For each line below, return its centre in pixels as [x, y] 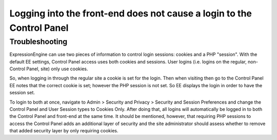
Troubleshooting [38, 42]
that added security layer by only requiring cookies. [64, 131]
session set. [22, 93]
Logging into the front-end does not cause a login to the [131, 13]
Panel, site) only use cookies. [57, 69]
